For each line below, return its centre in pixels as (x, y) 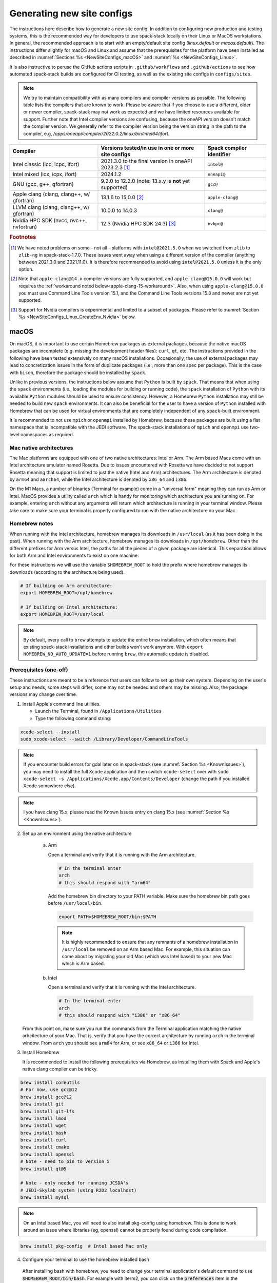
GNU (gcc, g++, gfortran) (43, 184)
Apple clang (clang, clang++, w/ (51, 194)
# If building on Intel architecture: (69, 607)
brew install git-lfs (47, 1111)
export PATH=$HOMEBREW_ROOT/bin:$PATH (107, 917)
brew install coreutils (50, 1082)
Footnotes (23, 237)
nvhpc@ (215, 223)
